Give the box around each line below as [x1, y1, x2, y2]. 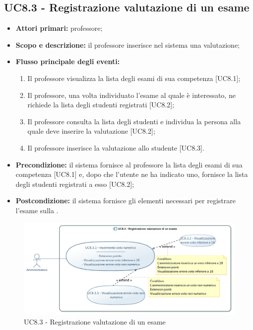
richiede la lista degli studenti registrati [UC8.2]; [27, 99, 175, 110]
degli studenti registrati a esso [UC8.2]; [15, 178, 134, 189]
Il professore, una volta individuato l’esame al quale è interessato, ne [27, 89, 236, 100]
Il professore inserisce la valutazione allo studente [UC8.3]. [27, 142, 204, 153]
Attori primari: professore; [15, 23, 103, 33]
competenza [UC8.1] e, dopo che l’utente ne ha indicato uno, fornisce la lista [15, 169, 248, 179]
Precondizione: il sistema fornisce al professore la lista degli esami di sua [15, 159, 243, 169]
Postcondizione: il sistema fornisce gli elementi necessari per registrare [15, 195, 236, 206]
